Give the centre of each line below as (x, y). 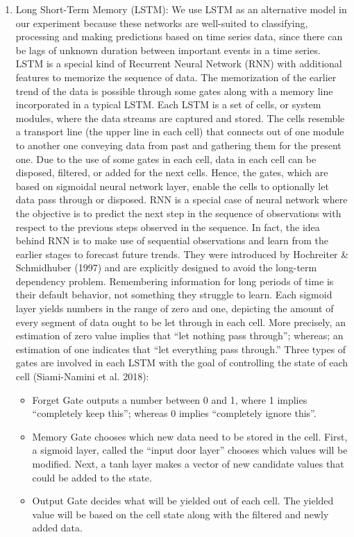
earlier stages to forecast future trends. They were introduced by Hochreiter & (182, 254)
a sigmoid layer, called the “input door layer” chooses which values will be (190, 450)
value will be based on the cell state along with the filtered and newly (180, 514)
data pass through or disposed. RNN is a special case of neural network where (182, 199)
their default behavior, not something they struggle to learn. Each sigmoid (174, 295)
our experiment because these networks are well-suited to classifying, (162, 23)
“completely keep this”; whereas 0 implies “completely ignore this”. (174, 413)
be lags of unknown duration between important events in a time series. (168, 50)
